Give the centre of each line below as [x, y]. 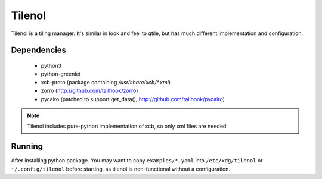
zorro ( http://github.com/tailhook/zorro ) [89, 91]
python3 [51, 65]
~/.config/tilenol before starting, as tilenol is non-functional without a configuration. [121, 169]
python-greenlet [61, 74]
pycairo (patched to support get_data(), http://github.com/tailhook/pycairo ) [133, 99]
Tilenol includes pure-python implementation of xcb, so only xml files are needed [127, 126]
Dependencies [39, 50]
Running [27, 147]
